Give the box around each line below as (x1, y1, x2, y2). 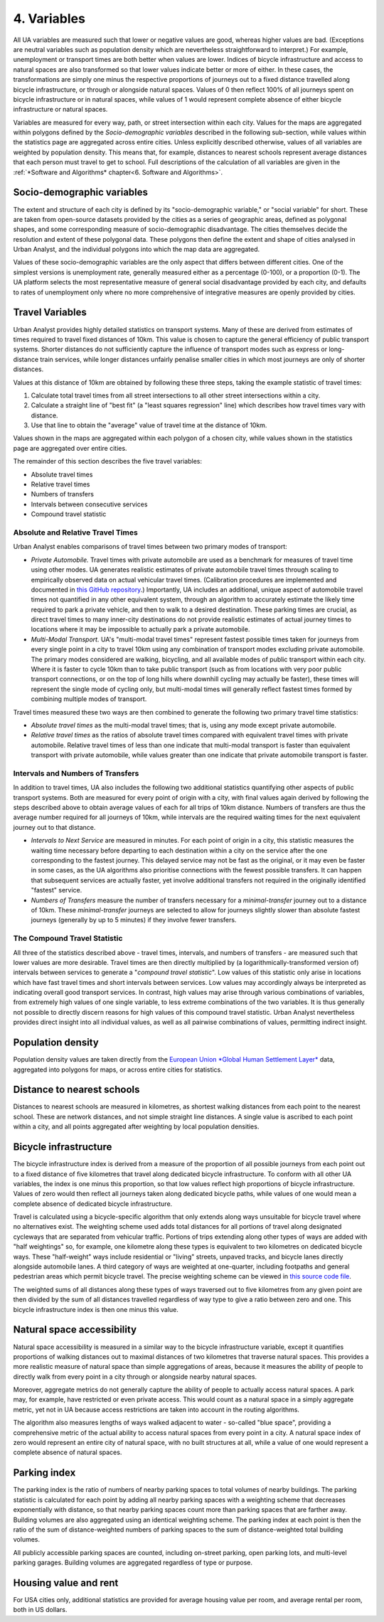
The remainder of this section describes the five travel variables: (13, 457, 203, 466)
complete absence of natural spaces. (13, 1448, 122, 1457)
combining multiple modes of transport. (31, 695, 147, 703)
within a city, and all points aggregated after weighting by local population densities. (13, 1122, 260, 1131)
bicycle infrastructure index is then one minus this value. (13, 1305, 179, 1313)
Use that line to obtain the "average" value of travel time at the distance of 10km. (31, 421, 267, 429)
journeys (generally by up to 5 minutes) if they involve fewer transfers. (31, 916, 237, 924)
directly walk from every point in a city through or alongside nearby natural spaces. (13, 1372, 257, 1381)
